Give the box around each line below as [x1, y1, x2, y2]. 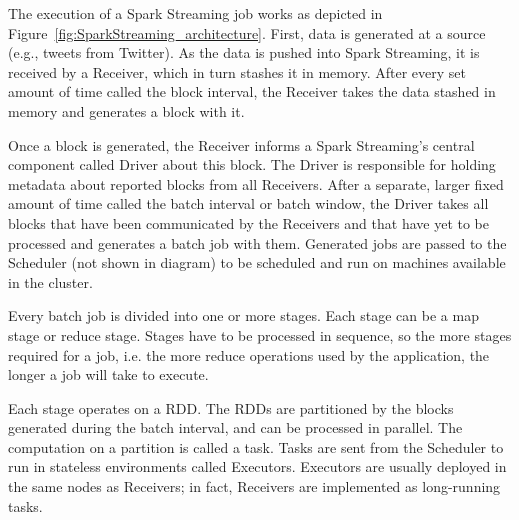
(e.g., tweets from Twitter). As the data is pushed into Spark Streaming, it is [8, 42, 480, 63]
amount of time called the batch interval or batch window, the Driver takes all [8, 193, 489, 214]
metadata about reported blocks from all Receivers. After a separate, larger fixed [8, 173, 504, 194]
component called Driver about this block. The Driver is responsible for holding [8, 154, 496, 175]
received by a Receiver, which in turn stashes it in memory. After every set [8, 61, 467, 82]
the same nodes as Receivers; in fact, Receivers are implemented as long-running [8, 476, 501, 497]
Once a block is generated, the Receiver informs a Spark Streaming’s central [8, 134, 475, 155]
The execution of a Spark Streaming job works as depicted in [8, 3, 383, 23]
